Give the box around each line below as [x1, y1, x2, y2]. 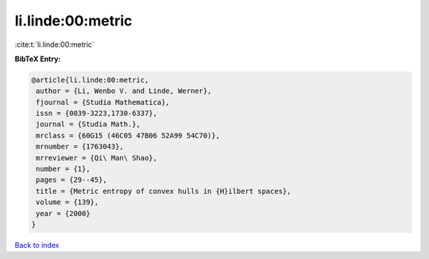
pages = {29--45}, [36, 176, 107, 184]
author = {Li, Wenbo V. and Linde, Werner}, [36, 87, 212, 95]
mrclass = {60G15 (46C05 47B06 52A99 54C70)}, [36, 131, 220, 140]
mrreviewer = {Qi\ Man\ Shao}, [36, 153, 158, 162]
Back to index [14, 240, 60, 249]
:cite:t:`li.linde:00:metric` [14, 40, 95, 49]
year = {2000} [36, 209, 91, 218]
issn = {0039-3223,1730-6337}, [36, 109, 158, 118]
